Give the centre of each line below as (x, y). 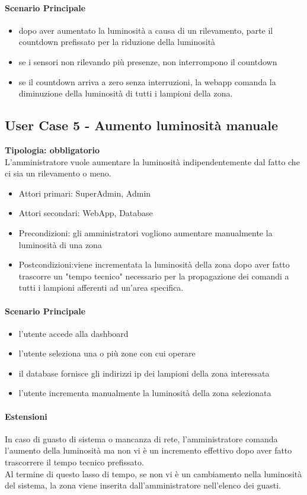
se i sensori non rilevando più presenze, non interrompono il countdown (148, 61)
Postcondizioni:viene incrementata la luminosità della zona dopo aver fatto (154, 264)
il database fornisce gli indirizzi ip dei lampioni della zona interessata (144, 373)
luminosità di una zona (60, 244)
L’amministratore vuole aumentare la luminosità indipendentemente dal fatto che (152, 161)
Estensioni (26, 416)
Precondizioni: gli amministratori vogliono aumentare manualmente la (145, 232)
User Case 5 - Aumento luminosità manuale (142, 125)
